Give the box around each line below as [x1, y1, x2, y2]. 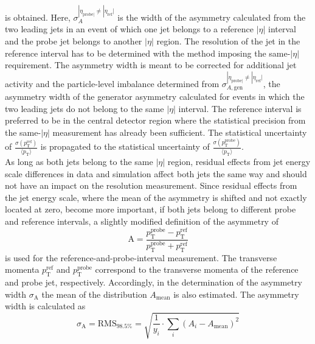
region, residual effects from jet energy [167, 155, 311, 167]
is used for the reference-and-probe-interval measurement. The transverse [5, 251, 277, 264]
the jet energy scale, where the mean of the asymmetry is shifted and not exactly [5, 191, 307, 203]
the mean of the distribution [41, 287, 147, 300]
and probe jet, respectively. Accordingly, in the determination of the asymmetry [5, 276, 302, 289]
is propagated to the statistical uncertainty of [40, 140, 210, 153]
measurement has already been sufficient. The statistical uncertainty [52, 125, 307, 138]
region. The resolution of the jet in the [156, 35, 300, 47]
